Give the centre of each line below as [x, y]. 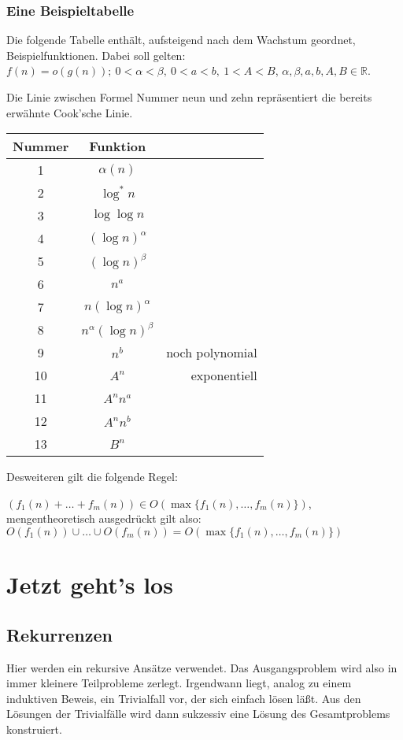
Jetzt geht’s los [90, 585]
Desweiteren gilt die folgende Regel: [92, 477]
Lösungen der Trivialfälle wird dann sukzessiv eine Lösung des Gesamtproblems [198, 714]
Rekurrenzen [59, 634]
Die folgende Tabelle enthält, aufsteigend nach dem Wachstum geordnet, [181, 40]
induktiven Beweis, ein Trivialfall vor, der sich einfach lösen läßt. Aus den [184, 698]
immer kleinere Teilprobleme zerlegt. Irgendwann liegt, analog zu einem [179, 683]
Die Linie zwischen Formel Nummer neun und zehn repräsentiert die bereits [189, 97]
